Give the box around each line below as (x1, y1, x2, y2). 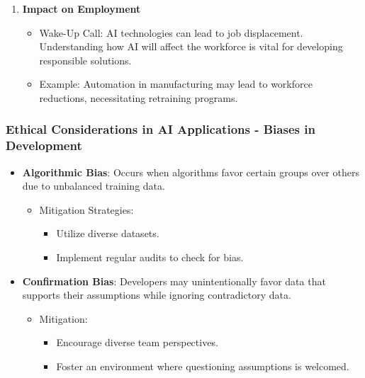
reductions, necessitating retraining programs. (39, 90, 238, 105)
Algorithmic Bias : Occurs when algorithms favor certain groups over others (22, 164, 359, 179)
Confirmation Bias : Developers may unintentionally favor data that (22, 273, 326, 288)
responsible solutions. (39, 52, 132, 67)
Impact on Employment (22, 1, 141, 16)
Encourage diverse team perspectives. (56, 335, 218, 350)
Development (6, 137, 82, 154)
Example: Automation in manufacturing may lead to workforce (39, 76, 313, 91)
